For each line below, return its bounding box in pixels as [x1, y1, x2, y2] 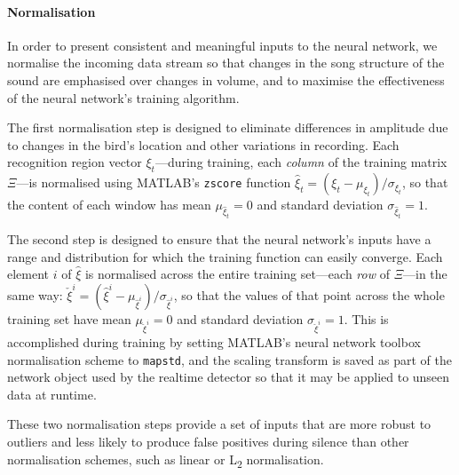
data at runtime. [7, 384, 97, 403]
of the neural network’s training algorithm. [7, 88, 240, 107]
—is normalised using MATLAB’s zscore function [16, 173, 291, 192]
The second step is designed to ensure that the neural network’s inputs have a [7, 229, 431, 248]
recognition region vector [7, 153, 142, 171]
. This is [344, 309, 389, 328]
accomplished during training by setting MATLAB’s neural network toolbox [7, 333, 421, 351]
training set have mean [7, 309, 131, 328]
